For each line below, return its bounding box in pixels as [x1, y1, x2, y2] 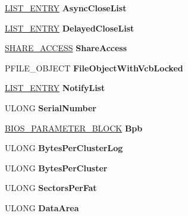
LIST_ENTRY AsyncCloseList [5, 2, 127, 14]
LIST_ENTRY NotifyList [5, 82, 105, 94]
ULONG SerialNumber [5, 101, 96, 114]
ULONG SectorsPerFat [5, 181, 97, 194]
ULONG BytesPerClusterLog [5, 142, 123, 154]
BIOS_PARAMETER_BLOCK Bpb [5, 121, 143, 134]
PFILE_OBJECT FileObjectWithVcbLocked [5, 61, 183, 74]
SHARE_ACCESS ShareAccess [5, 42, 127, 54]
